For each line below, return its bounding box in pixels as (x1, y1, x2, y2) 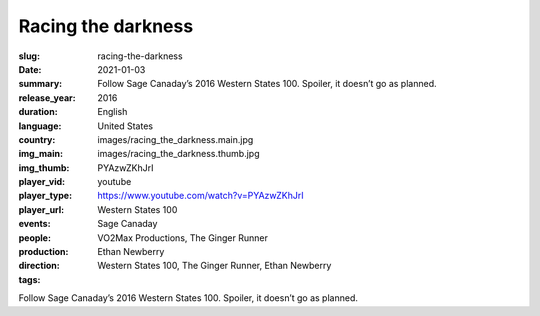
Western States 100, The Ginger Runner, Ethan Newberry (97, 260, 332, 272)
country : (18, 133, 56, 145)
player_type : (18, 190, 73, 202)
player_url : (18, 203, 65, 215)
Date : (18, 63, 42, 75)
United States (97, 120, 154, 132)
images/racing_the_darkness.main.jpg (97, 133, 254, 145)
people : (18, 231, 52, 244)
